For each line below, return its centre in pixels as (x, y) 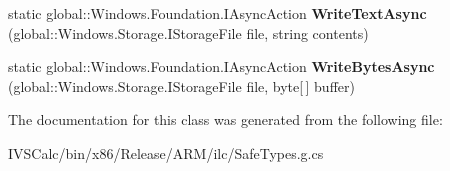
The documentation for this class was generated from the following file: (225, 119)
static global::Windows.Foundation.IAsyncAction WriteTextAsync (217, 13)
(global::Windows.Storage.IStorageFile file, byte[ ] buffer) (181, 85)
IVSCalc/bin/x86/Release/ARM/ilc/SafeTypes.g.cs (166, 152)
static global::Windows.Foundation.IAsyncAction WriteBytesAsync (221, 66)
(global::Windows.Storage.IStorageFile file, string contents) (188, 32)
